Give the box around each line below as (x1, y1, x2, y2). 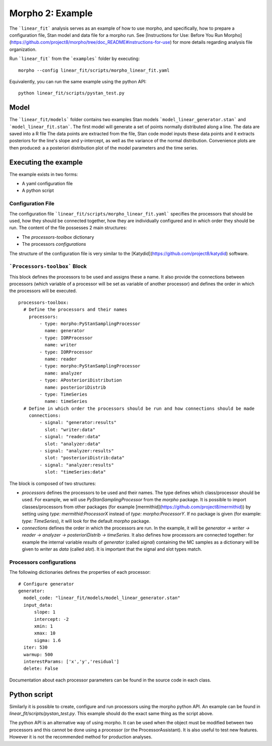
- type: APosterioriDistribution (39, 378, 122, 383)
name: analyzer (44, 370, 83, 376)
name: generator (44, 328, 85, 334)
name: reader (44, 356, 77, 362)
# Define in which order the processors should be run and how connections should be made (23, 405, 255, 411)
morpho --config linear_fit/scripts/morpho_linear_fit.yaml (18, 67, 170, 73)
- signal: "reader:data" (39, 434, 101, 440)
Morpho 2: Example (9, 8, 93, 19)
